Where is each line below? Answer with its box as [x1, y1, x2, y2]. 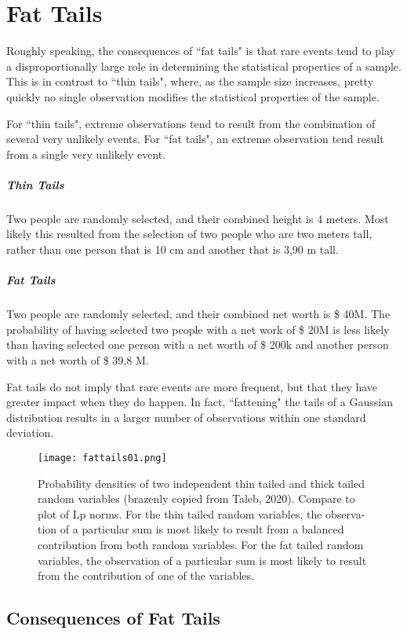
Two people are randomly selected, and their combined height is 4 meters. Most [6, 210, 389, 226]
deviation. [6, 424, 54, 441]
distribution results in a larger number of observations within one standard [6, 409, 366, 425]
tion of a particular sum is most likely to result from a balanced [38, 521, 344, 537]
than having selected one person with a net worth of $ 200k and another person [6, 336, 389, 353]
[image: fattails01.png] [38, 452, 167, 464]
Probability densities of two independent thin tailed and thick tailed [38, 475, 365, 491]
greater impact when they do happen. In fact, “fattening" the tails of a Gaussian [6, 394, 393, 410]
